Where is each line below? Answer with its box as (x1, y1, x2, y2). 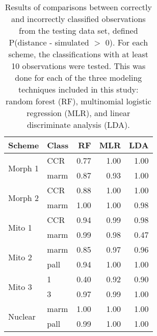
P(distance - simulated (9, 36, 89, 48)
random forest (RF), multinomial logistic (5, 95, 151, 107)
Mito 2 (8, 251, 32, 263)
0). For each (105, 36, 148, 48)
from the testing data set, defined (19, 25, 138, 36)
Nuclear (8, 310, 36, 322)
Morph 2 (8, 191, 39, 204)
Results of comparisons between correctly (5, 1, 152, 13)
